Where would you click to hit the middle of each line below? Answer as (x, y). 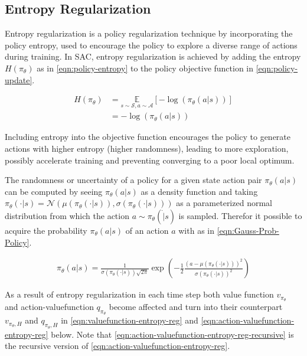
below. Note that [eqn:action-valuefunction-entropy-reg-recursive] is (172, 334)
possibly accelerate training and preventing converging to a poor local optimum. (150, 160)
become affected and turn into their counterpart (196, 307)
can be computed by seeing (54, 191)
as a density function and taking (199, 191)
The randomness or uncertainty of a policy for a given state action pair (133, 180)
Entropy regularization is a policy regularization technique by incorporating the (149, 33)
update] (19, 79)
